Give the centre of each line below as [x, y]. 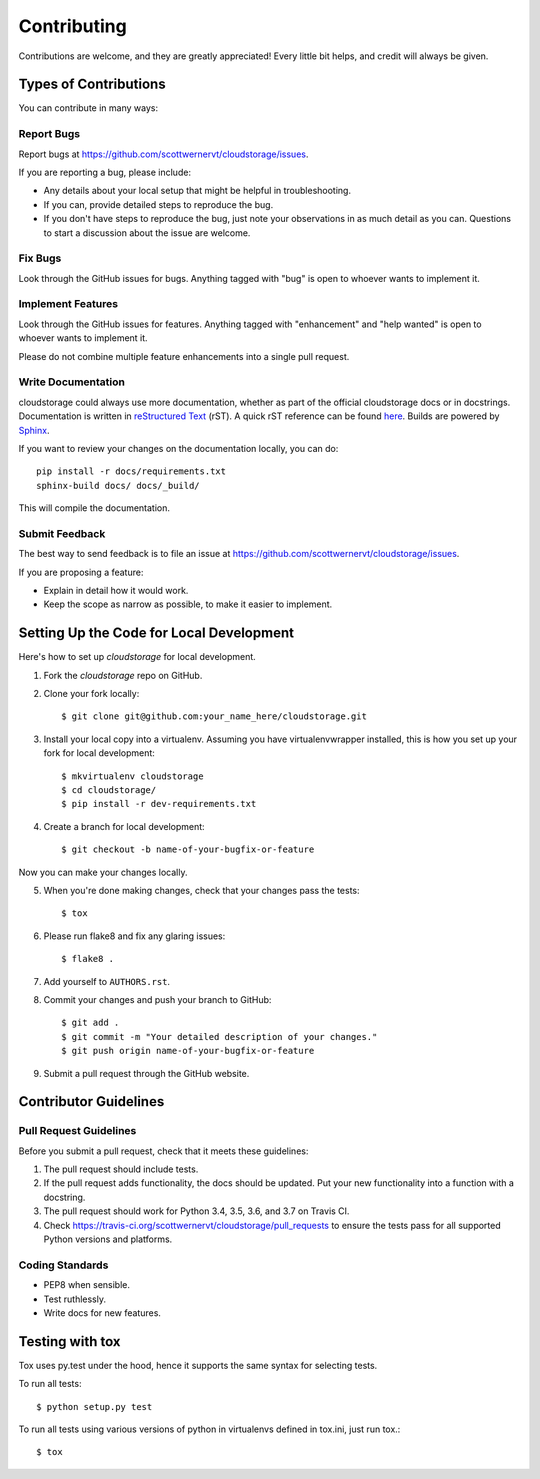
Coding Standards [63, 1265]
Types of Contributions [92, 84]
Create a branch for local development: [124, 826]
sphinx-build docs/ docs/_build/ [118, 485]
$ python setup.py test [94, 1406]
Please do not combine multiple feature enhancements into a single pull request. [184, 356]
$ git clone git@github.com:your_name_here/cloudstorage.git [214, 716]
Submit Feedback [62, 533]
